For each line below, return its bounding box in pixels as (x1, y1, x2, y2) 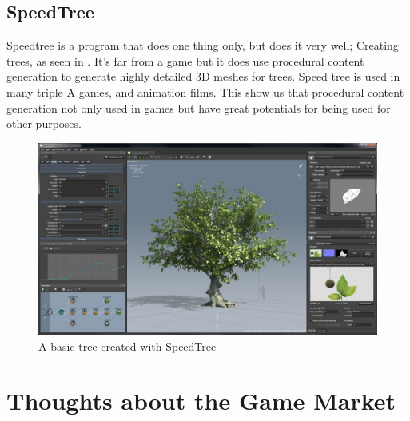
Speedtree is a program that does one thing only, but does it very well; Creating (6, 37, 399, 54)
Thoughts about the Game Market (6, 384, 396, 417)
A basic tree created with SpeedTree (38, 337, 217, 354)
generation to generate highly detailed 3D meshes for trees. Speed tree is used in (6, 68, 400, 85)
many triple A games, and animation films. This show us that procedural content (6, 83, 404, 100)
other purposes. (6, 115, 82, 132)
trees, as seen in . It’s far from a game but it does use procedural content (6, 52, 364, 69)
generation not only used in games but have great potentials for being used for (6, 99, 391, 116)
